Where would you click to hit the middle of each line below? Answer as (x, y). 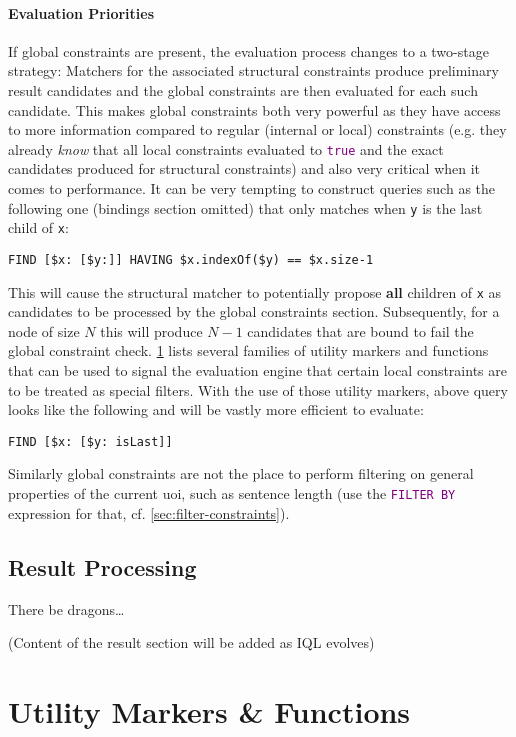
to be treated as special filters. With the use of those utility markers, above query (258, 389)
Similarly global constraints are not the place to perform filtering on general (241, 473)
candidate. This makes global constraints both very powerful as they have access (254, 109)
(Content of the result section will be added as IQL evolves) (191, 642)
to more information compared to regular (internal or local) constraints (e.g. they (257, 129)
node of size (44, 330)
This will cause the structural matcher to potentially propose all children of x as (255, 291)
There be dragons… (66, 608)
